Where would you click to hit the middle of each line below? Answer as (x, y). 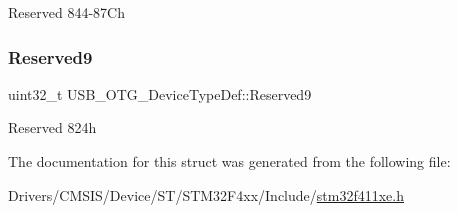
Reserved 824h (52, 127)
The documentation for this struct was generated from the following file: (229, 161)
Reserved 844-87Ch (66, 12)
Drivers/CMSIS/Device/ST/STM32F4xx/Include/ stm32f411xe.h (206, 194)
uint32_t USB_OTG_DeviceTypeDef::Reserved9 (160, 93)
